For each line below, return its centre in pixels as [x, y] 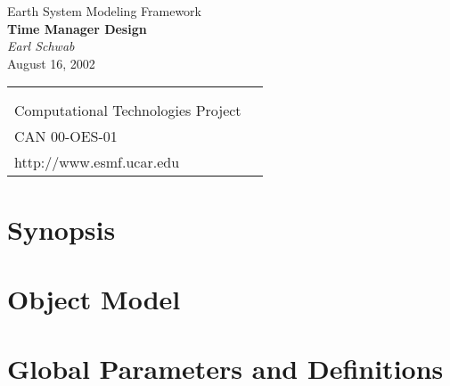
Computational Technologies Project [128, 111]
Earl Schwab [41, 46]
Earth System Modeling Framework [104, 11]
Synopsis [61, 229]
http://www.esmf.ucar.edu [97, 162]
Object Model [94, 298]
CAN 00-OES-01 [66, 136]
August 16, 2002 [51, 63]
